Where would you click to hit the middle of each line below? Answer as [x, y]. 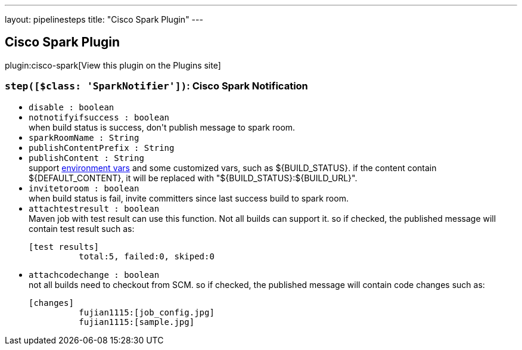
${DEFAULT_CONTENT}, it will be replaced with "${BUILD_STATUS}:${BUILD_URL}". [193, 178]
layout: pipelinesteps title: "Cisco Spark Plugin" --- [104, 19]
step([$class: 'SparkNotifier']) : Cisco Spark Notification [156, 86]
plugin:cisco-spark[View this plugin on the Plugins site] [113, 65]
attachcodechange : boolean [94, 275]
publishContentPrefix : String [102, 148]
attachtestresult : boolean [94, 208]
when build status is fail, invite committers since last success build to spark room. [189, 198]
